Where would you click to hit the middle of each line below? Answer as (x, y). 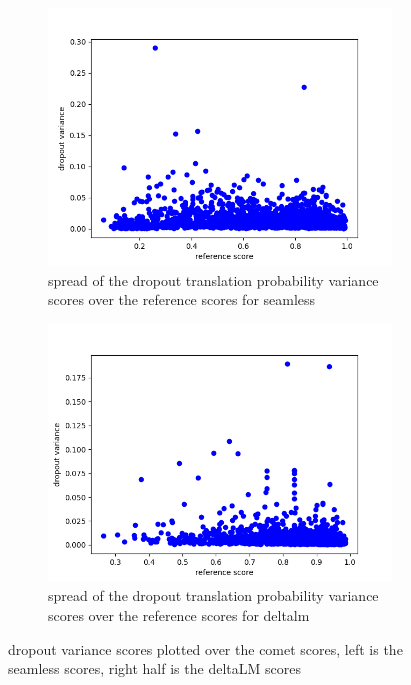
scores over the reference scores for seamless (182, 299)
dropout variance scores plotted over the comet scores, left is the (205, 648)
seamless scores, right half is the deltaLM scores (154, 668)
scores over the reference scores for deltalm (179, 614)
